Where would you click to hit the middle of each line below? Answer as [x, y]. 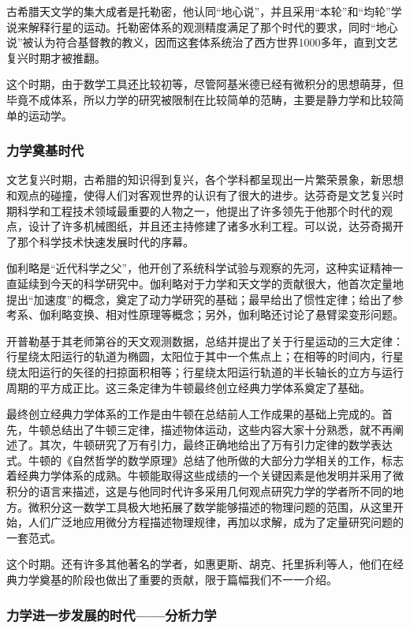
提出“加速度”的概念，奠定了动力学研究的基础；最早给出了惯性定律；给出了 [199, 299]
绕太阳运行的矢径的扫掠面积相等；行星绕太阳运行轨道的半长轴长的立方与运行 [205, 371]
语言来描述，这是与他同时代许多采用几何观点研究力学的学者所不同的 [216, 491]
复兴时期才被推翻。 [56, 57]
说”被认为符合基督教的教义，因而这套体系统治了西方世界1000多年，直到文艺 [202, 42]
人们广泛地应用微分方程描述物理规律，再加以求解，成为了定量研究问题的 [216, 522]
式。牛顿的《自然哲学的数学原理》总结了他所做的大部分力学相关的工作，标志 [205, 460]
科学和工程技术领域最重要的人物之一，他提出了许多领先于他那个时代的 [199, 210]
